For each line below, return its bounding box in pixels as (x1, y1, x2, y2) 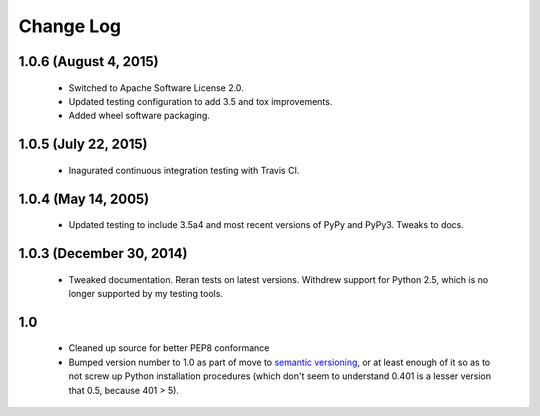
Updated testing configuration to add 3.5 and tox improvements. (68, 95, 333, 107)
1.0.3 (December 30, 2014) (18, 245, 188, 262)
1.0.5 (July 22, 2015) (18, 136, 148, 153)
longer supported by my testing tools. (68, 287, 224, 299)
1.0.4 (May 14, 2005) (18, 190, 150, 207)
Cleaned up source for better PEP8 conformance (68, 342, 270, 354)
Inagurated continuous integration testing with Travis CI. (68, 164, 300, 176)
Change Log (18, 15, 122, 37)
